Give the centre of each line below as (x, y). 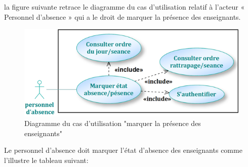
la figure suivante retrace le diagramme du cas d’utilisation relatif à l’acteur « (125, 7)
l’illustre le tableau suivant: (46, 160)
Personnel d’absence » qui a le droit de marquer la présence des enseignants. (122, 16)
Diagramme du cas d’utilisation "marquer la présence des (113, 123)
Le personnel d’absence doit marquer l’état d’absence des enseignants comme (123, 150)
